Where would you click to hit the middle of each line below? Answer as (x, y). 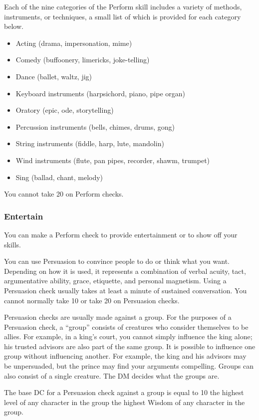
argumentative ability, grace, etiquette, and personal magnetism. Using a (115, 281)
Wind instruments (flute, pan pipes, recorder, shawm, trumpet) (113, 160)
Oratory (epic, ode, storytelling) (65, 110)
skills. (12, 244)
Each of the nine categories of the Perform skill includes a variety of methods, (123, 6)
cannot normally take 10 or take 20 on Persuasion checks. (92, 300)
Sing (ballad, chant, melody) (59, 177)
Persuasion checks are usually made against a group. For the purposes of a (118, 317)
